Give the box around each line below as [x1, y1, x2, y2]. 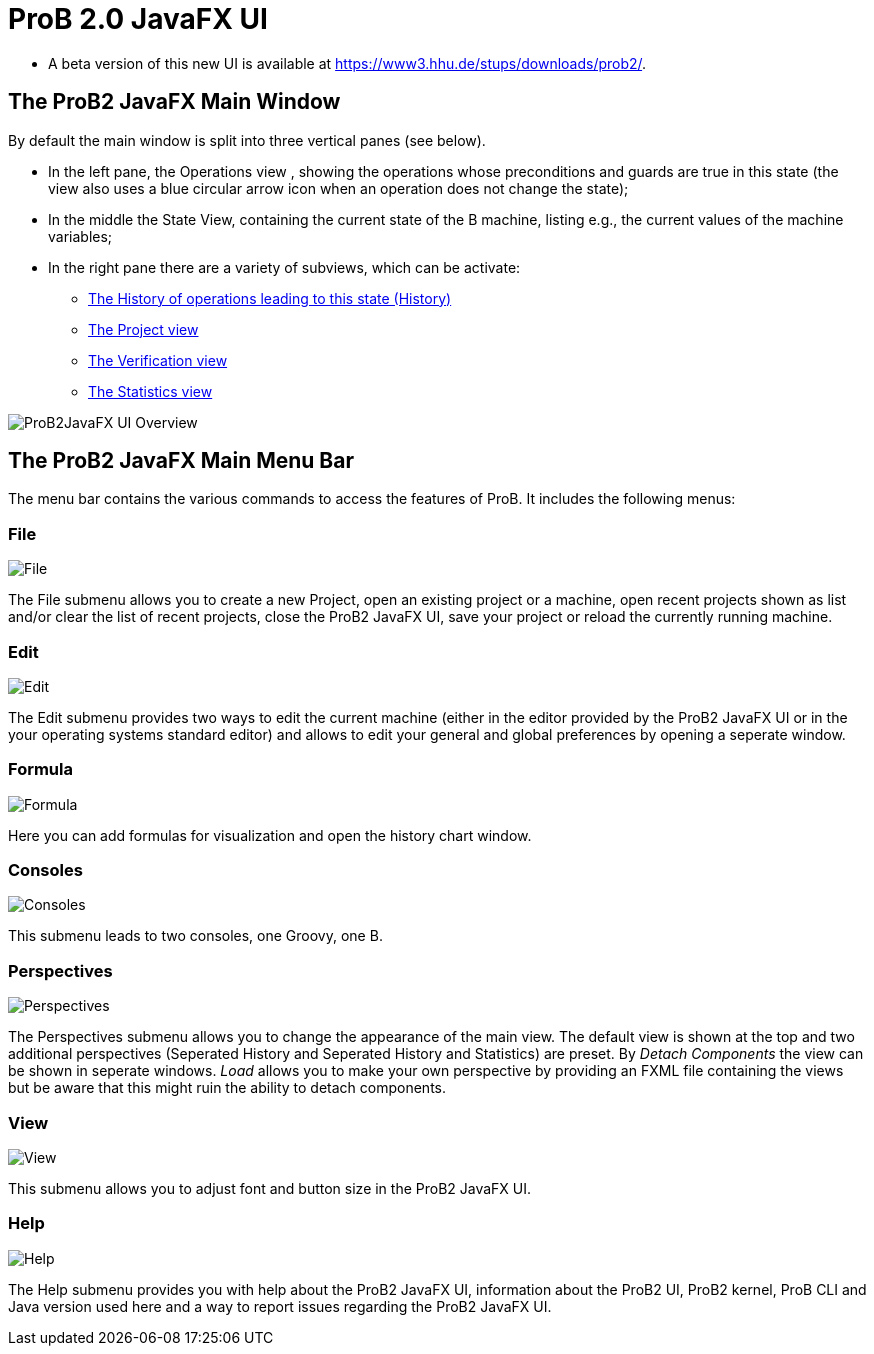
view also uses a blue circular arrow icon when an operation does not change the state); [48, 179, 629, 197]
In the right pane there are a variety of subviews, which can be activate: [48, 258, 521, 276]
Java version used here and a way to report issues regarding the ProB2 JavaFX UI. [8, 1297, 552, 1315]
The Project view [88, 320, 199, 338]
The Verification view [88, 351, 228, 369]
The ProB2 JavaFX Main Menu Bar [8, 448, 355, 474]
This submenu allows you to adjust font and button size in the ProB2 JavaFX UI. [8, 1179, 532, 1197]
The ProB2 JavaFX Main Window [8, 89, 341, 115]
